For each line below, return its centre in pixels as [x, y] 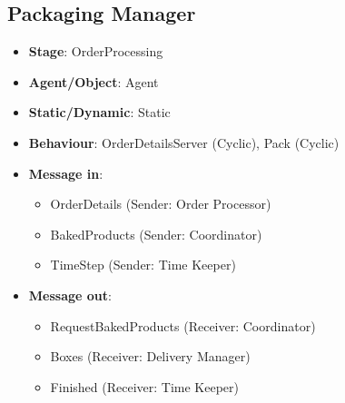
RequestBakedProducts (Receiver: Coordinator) [183, 325]
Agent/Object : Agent [94, 81]
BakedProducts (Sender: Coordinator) [156, 234]
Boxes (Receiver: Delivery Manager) [150, 356]
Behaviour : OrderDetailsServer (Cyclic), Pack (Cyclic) [184, 142]
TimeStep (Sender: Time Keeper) [143, 265]
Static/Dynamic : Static [99, 112]
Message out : [70, 295]
